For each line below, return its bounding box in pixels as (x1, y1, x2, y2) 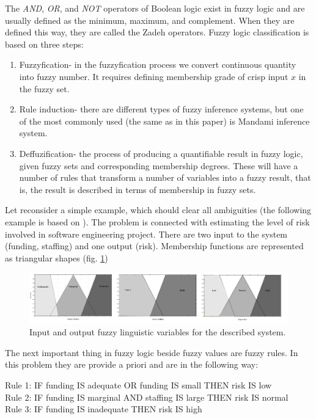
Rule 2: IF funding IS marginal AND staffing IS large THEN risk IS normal (5, 390, 288, 403)
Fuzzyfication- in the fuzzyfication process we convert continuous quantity (19, 58, 296, 71)
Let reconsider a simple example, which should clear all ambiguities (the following (5, 203, 312, 216)
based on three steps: (5, 37, 84, 50)
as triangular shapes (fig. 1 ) (5, 251, 108, 264)
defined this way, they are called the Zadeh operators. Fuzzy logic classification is (5, 26, 309, 38)
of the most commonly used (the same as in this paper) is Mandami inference (19, 114, 310, 127)
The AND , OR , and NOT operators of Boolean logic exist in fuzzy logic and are (5, 2, 305, 14)
